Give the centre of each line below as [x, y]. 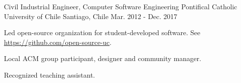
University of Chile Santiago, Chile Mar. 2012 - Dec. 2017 [91, 16]
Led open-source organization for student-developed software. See [102, 32]
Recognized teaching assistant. [50, 74]
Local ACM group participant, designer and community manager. [103, 58]
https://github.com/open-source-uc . [58, 42]
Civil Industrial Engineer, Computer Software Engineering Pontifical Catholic [120, 6]
